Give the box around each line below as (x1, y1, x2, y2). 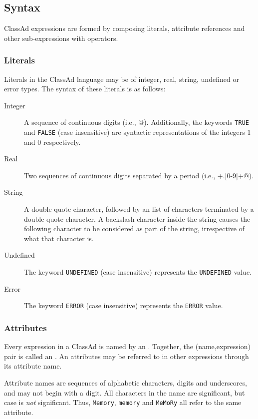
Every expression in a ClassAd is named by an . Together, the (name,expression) (4, 341, 251, 352)
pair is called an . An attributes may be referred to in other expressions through (4, 351, 249, 361)
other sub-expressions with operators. (4, 32, 118, 43)
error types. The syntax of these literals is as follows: (4, 83, 166, 94)
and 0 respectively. (24, 136, 81, 147)
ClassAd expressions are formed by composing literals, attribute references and (4, 23, 245, 33)
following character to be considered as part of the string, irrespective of (24, 223, 245, 234)
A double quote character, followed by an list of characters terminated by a (24, 204, 254, 214)
